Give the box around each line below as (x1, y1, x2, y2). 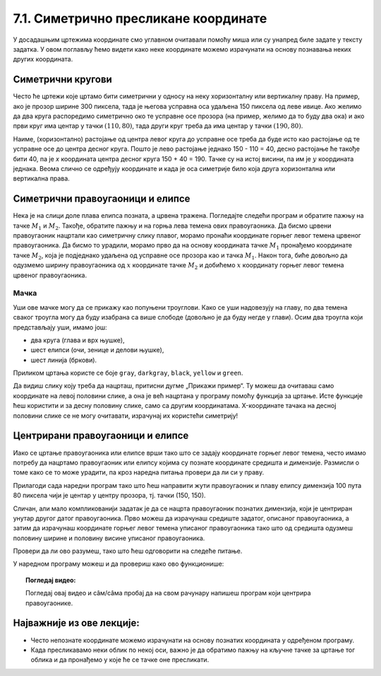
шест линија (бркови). (30, 356, 97, 364)
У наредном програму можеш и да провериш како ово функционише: (13, 559, 224, 569)
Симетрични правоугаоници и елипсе (13, 193, 190, 205)
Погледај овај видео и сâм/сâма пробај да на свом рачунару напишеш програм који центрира (25, 589, 311, 598)
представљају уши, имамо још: (13, 322, 107, 332)
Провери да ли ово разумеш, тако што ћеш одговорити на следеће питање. (13, 547, 243, 555)
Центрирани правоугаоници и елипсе (13, 430, 189, 442)
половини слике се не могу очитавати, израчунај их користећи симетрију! (13, 411, 238, 420)
